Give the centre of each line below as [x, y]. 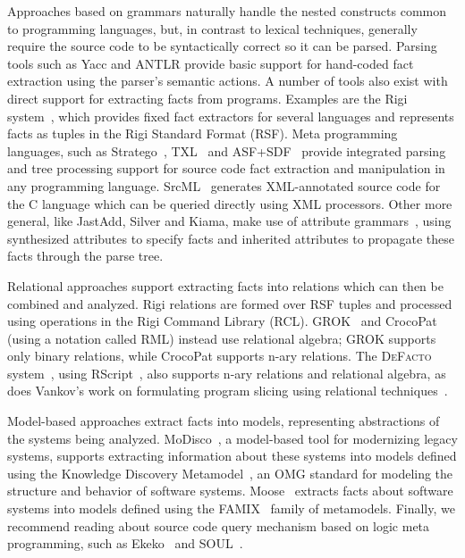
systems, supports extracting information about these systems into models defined [232, 456]
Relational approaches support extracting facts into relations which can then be [225, 285]
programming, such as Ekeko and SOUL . [125, 543]
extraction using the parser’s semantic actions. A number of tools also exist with [228, 81]
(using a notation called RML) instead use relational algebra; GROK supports [222, 338]
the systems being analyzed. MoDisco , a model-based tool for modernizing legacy [232, 438]
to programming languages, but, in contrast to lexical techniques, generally [212, 28]
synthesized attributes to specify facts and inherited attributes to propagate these [231, 238]
